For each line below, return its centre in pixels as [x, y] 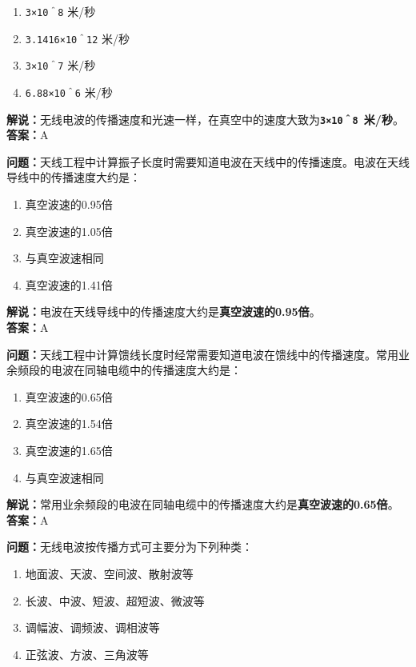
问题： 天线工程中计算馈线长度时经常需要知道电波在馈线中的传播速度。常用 [202, 354]
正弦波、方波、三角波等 [87, 654]
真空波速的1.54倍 [69, 423]
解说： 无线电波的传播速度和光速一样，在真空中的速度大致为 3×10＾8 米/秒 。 [205, 119]
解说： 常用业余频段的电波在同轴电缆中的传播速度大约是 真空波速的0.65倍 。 [203, 504]
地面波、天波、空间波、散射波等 [109, 573]
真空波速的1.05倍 [69, 231]
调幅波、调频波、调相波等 [92, 627]
